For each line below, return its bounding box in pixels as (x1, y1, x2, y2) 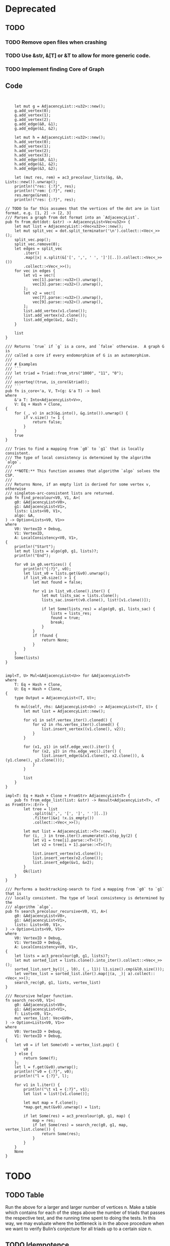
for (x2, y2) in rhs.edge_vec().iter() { (32, 749, 122, 754)
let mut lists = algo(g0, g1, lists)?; (14, 549, 99, 554)
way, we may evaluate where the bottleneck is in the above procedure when (5, 1221, 164, 1227)
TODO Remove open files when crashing (5, 39, 107, 46)
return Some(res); (41, 1132, 81, 1137)
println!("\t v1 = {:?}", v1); (23, 1087, 90, 1092)
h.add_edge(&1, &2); (14, 162, 58, 167)
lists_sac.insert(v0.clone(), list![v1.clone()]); (41, 598, 151, 603)
